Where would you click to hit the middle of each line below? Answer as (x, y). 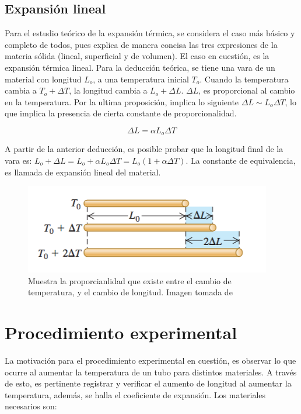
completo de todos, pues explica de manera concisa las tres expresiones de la (141, 44)
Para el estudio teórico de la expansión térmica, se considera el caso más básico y (150, 33)
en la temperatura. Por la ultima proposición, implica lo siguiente (122, 101)
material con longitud (43, 79)
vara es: (18, 160)
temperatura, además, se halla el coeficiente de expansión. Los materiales (135, 394)
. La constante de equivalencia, (241, 160)
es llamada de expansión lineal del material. (83, 172)
